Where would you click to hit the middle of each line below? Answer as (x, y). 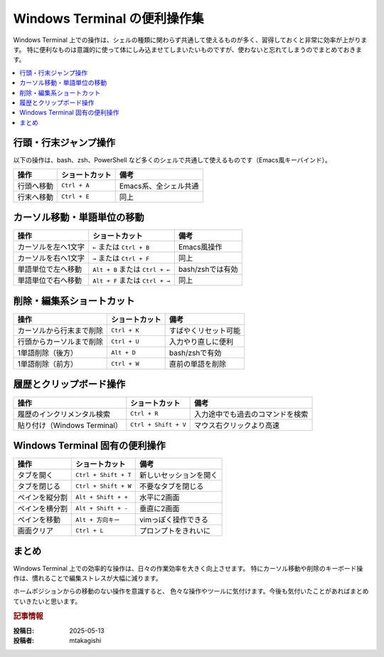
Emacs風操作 (200, 247)
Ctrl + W (125, 363)
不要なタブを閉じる (171, 486)
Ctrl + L (90, 530)
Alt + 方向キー (98, 520)
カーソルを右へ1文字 (51, 258)
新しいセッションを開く (178, 475)
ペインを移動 (39, 520)
